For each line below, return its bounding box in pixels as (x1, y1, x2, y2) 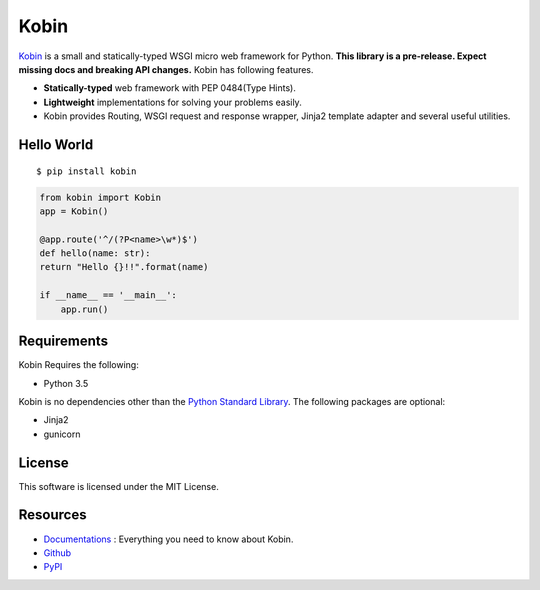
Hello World (18, 136, 94, 153)
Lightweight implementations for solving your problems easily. (43, 96, 302, 108)
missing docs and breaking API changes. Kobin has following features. (18, 63, 314, 75)
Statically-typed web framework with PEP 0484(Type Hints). (43, 82, 297, 94)
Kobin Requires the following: (18, 359, 139, 371)
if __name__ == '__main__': (39, 290, 177, 301)
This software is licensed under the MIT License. (18, 480, 219, 492)
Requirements (18, 333, 109, 350)
